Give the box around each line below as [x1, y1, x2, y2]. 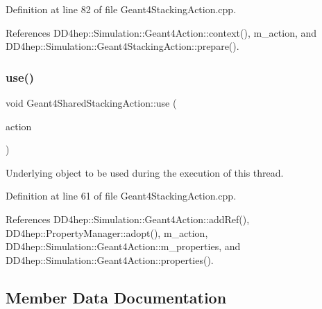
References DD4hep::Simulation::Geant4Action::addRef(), [6, 211, 250, 226]
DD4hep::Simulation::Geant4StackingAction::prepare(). [6, 39, 239, 53]
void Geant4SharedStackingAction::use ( [6, 96, 177, 109]
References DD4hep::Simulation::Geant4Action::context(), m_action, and [6, 25, 317, 39]
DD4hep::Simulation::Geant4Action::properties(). [6, 252, 214, 267]
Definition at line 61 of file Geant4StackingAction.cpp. [6, 188, 237, 203]
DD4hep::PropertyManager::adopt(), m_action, [6, 225, 208, 240]
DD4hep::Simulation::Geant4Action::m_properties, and [6, 239, 241, 254]
